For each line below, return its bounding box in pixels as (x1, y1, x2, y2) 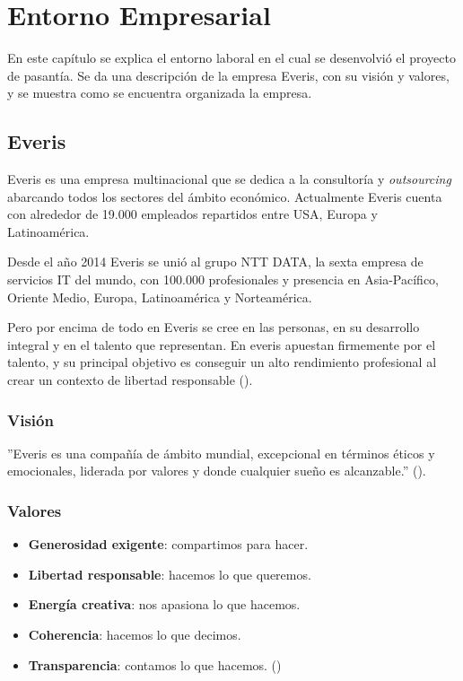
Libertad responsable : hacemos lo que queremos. (28, 564, 311, 583)
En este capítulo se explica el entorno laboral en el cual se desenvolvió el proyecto (7, 48, 456, 67)
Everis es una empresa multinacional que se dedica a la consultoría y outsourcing (7, 170, 451, 188)
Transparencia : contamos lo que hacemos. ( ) (28, 655, 282, 674)
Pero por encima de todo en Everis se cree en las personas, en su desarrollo (7, 318, 420, 336)
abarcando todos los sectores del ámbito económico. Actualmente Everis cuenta (7, 187, 442, 205)
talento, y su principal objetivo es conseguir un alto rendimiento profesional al (7, 353, 437, 371)
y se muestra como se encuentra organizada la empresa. (7, 83, 312, 102)
